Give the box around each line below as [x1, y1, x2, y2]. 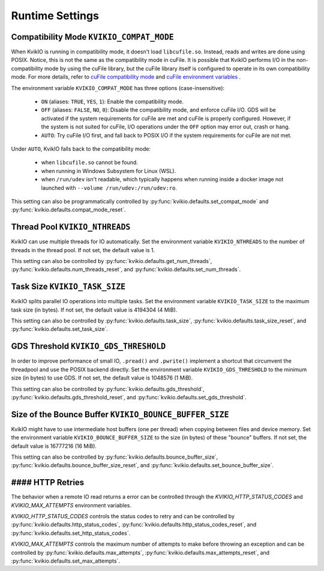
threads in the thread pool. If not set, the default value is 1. [11, 246, 155, 253]
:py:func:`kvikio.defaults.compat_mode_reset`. [11, 206, 126, 213]
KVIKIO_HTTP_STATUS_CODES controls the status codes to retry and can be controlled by [11, 513, 235, 520]
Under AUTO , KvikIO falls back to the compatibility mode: [11, 145, 151, 153]
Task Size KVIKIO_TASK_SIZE [11, 282, 126, 292]
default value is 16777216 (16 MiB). [11, 442, 97, 450]
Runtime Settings [11, 9, 99, 22]
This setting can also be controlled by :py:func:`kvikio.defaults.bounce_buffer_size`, [11, 453, 218, 461]
